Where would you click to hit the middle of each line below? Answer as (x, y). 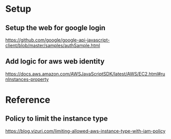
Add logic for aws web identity (55, 62)
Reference (28, 100)
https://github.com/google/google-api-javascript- (58, 40)
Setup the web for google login (56, 28)
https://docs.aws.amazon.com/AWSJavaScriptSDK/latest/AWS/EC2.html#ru (85, 74)
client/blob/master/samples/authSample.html (53, 45)
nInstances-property (27, 79)
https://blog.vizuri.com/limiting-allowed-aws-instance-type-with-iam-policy (85, 131)
